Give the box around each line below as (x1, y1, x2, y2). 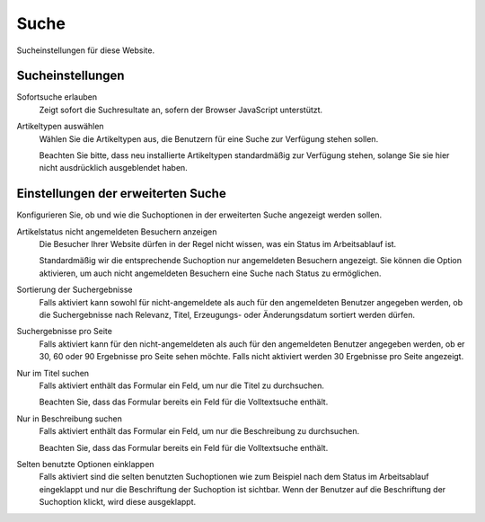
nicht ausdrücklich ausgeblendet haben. (39, 163, 188, 173)
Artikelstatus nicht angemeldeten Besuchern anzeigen (16, 226, 217, 237)
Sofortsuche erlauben (16, 92, 98, 102)
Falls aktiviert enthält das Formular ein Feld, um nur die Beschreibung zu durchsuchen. (39, 426, 360, 437)
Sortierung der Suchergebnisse (16, 284, 133, 296)
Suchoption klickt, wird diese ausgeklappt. (39, 497, 197, 508)
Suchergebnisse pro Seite (16, 326, 112, 337)
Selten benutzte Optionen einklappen (16, 458, 154, 469)
